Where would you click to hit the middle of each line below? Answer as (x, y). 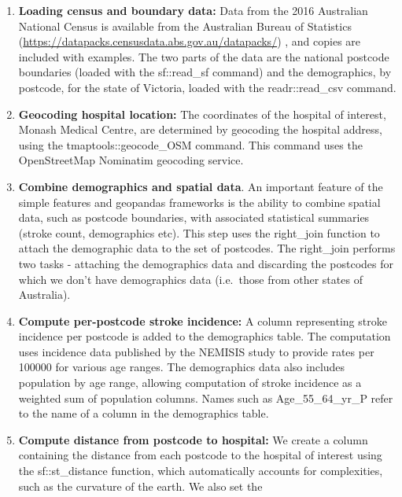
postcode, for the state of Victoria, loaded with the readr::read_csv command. (207, 87)
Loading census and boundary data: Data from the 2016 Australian (193, 10)
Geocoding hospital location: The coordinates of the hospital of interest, (202, 114)
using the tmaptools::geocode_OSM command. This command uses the (190, 144)
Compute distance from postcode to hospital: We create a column (193, 439)
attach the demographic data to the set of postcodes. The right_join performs (207, 248)
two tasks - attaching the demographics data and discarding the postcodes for (206, 263)
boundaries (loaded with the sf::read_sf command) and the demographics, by (205, 72)
